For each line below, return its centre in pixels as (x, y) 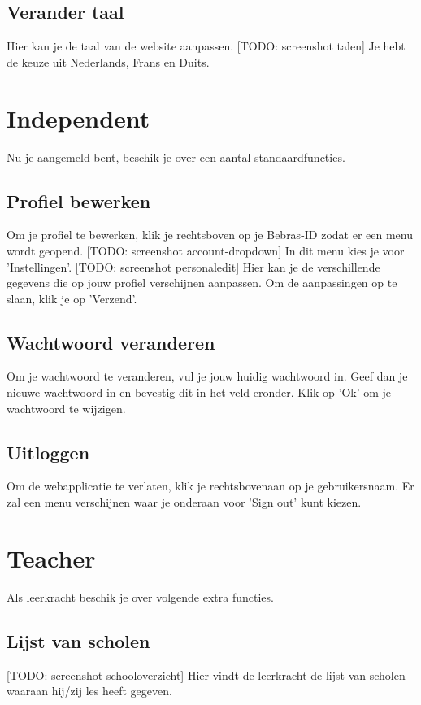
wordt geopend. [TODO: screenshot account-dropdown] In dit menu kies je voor (206, 250)
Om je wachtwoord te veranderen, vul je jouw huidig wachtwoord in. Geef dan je (207, 376)
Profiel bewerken (79, 200)
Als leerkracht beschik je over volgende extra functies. (140, 596)
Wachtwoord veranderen (111, 342)
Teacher (51, 557)
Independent (78, 117)
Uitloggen (48, 452)
